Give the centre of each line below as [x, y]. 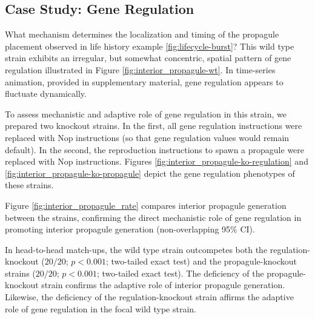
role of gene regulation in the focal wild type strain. [101, 308]
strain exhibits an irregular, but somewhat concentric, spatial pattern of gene [148, 58]
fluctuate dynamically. [46, 94]
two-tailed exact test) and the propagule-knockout [204, 261]
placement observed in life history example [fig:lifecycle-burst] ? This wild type [150, 46]
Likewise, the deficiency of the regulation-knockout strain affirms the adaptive [149, 297]
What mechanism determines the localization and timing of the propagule [142, 34]
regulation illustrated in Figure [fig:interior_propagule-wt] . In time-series [140, 69]
